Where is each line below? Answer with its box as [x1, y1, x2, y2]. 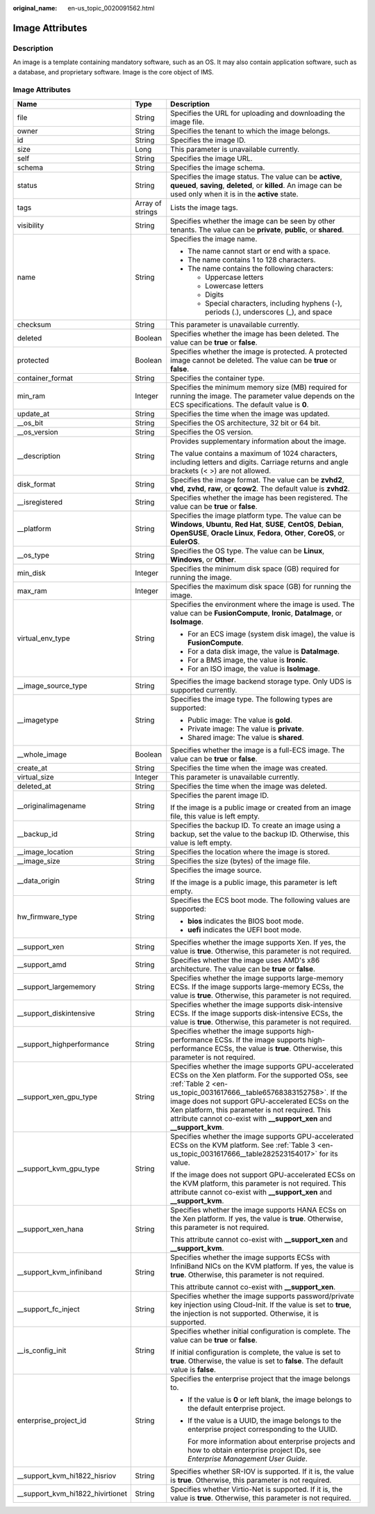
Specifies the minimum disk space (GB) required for [170, 564, 340, 574]
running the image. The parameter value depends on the [170, 391, 356, 400]
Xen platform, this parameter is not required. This [170, 1105, 331, 1114]
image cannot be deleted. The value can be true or [170, 355, 337, 365]
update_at [17, 409, 50, 418]
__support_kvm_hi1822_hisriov [17, 1471, 117, 1481]
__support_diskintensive [17, 1008, 95, 1018]
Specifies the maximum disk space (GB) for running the [170, 581, 352, 591]
